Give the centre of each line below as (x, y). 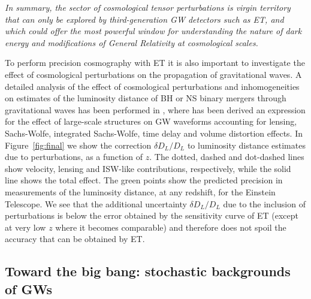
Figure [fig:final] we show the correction (78, 145)
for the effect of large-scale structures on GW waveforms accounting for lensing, (151, 121)
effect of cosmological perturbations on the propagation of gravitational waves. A (153, 74)
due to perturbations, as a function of (74, 157)
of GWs (28, 289)
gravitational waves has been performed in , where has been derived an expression (155, 109)
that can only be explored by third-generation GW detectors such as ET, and (144, 19)
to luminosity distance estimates (246, 145)
